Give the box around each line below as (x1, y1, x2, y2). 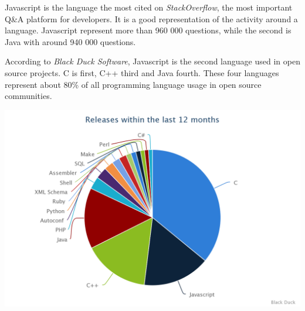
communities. (5, 90, 52, 102)
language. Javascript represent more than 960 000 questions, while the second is (5, 24, 292, 36)
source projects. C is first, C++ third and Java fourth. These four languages (5, 66, 279, 78)
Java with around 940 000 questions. (5, 35, 136, 47)
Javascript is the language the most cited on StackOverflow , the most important (5, 1, 293, 13)
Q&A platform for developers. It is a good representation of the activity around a (5, 12, 298, 25)
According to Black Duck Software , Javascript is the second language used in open (5, 55, 300, 67)
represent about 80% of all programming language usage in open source (5, 78, 262, 90)
